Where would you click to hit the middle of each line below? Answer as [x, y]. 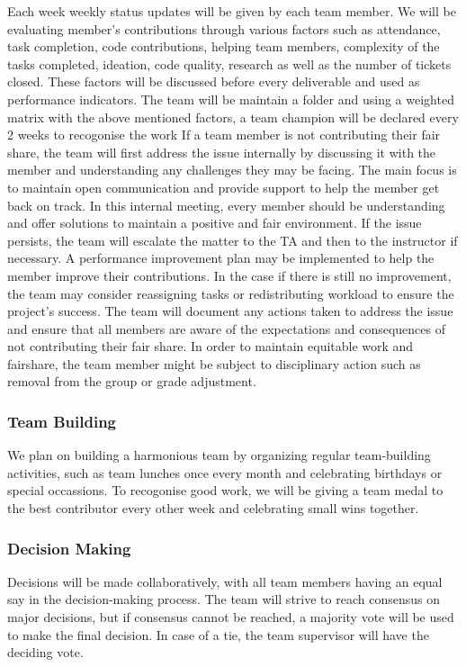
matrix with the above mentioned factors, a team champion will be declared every [233, 117]
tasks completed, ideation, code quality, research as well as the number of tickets [229, 63]
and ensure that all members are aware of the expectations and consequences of [226, 328]
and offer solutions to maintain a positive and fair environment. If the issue [215, 223]
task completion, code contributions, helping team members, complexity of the [224, 46]
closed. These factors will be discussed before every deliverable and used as [214, 81]
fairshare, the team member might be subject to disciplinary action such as [214, 363]
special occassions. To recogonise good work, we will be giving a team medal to [225, 490]
